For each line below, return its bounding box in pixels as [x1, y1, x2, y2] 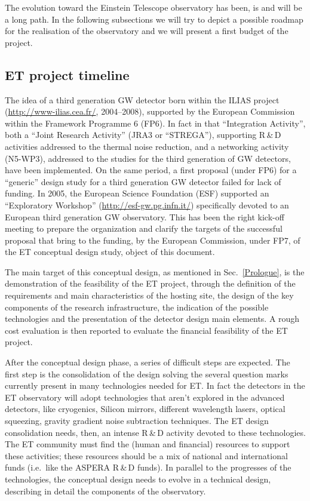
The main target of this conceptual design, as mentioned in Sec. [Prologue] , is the [5, 265, 305, 278]
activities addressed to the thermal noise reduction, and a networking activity [5, 140, 289, 152]
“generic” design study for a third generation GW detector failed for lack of [5, 175, 281, 188]
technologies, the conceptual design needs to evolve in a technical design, [5, 472, 271, 485]
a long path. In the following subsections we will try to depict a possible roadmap [5, 13, 303, 25]
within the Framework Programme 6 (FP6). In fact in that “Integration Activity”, [5, 116, 306, 129]
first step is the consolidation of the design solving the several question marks [5, 367, 288, 380]
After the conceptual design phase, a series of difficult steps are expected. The [5, 356, 290, 368]
